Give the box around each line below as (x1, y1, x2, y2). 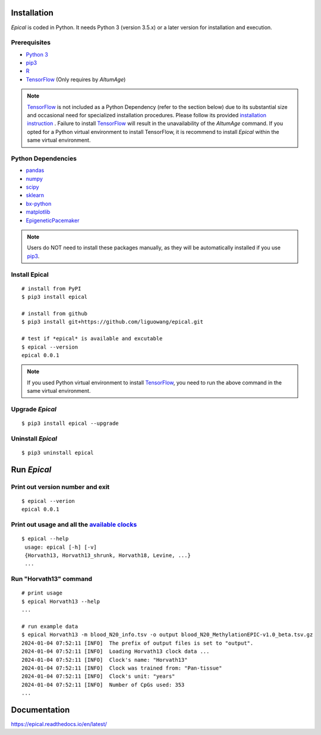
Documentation (11, 705, 70, 715)
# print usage (21, 590, 62, 596)
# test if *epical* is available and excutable (21, 335, 163, 342)
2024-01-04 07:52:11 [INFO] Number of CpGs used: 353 (21, 681, 185, 688)
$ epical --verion (21, 498, 75, 504)
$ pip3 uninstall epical (21, 449, 94, 456)
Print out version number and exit (11, 483, 110, 491)
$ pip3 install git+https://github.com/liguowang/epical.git (21, 318, 203, 326)
